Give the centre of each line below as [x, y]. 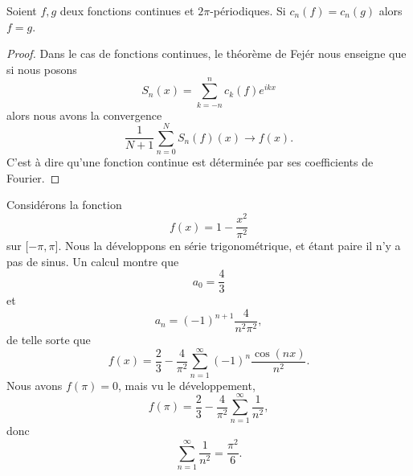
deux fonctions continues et [127, 10]
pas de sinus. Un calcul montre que [93, 261]
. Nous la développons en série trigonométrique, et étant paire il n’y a [229, 246]
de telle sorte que [49, 340]
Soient [22, 10]
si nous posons [42, 69]
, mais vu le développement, [187, 385]
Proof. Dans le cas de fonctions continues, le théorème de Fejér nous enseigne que [206, 53]
